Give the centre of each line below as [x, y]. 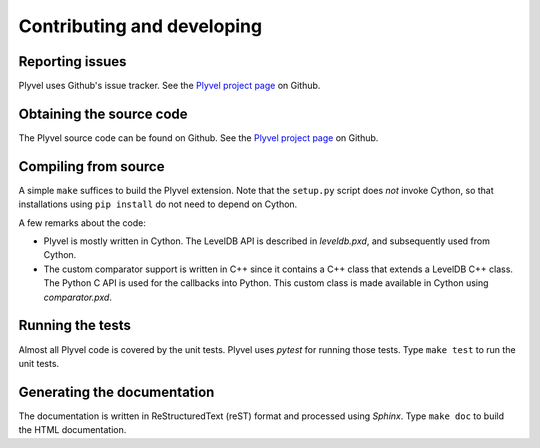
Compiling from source [91, 166]
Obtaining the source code [103, 113]
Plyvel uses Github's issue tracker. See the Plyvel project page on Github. [169, 86]
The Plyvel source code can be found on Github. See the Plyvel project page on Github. [198, 137]
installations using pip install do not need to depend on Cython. [158, 204]
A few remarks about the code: [82, 222]
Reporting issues [72, 61]
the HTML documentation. [72, 430]
